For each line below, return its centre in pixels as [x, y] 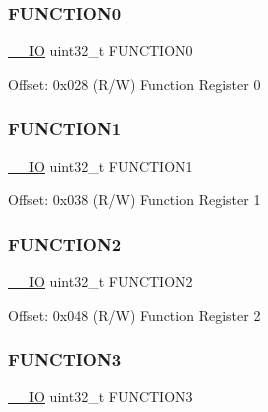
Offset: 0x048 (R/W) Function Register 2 [134, 314]
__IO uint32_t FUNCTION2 [100, 281]
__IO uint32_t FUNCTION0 [100, 50]
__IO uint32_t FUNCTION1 [100, 165]
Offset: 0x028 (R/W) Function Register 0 [134, 83]
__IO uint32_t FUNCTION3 [100, 396]
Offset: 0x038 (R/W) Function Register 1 [134, 199]
